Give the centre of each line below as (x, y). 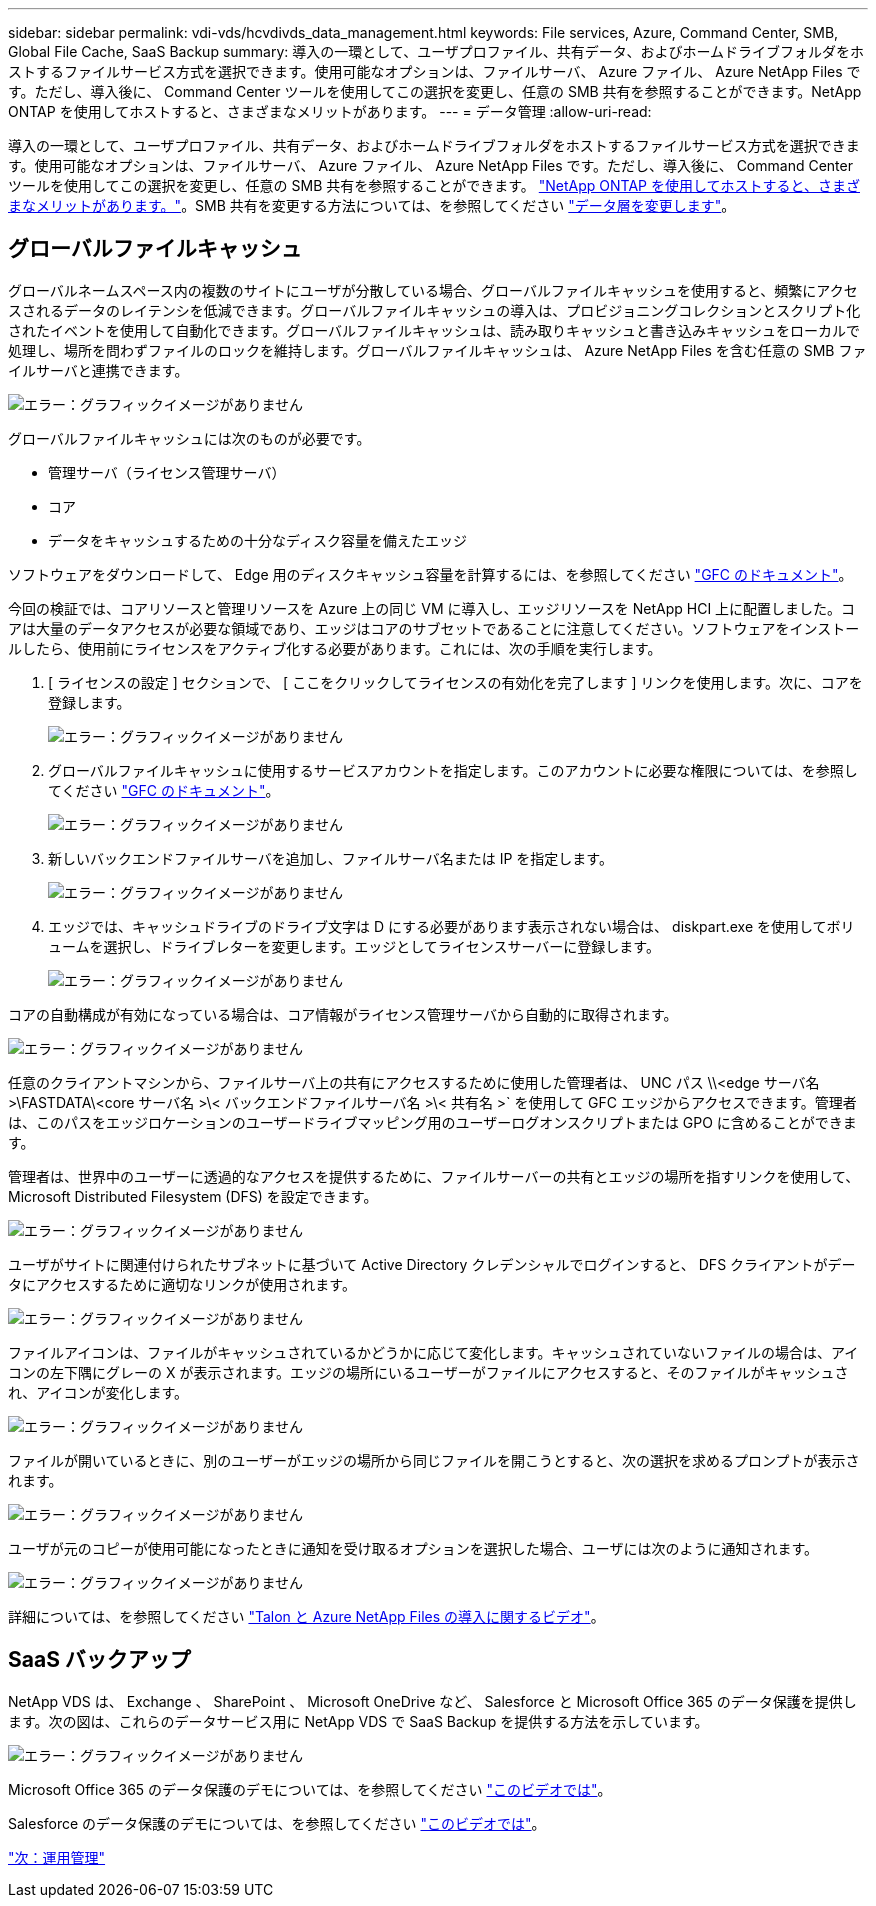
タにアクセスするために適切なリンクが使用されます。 (182, 1284)
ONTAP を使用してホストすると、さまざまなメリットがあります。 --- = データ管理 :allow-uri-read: (330, 111)
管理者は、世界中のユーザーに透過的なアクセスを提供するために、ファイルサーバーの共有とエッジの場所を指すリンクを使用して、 (434, 1176)
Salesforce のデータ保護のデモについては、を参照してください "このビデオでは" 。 (277, 1823)
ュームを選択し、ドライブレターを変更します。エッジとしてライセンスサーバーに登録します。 (354, 946)
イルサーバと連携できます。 (98, 370)
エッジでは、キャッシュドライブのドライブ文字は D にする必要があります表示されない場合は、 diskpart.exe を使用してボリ (451, 926)
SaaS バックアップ (99, 1660)
